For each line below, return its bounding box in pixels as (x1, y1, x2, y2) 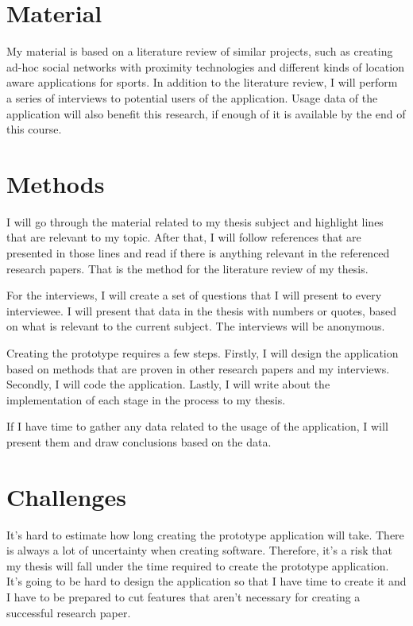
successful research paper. (6, 604, 131, 620)
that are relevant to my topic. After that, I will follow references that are (6, 229, 361, 245)
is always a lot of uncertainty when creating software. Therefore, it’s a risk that (6, 542, 392, 558)
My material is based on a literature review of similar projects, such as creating (6, 43, 393, 60)
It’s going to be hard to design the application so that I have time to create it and (6, 573, 407, 589)
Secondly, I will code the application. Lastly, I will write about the (6, 376, 330, 392)
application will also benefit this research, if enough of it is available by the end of (6, 105, 406, 122)
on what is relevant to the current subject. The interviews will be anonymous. (6, 318, 385, 334)
